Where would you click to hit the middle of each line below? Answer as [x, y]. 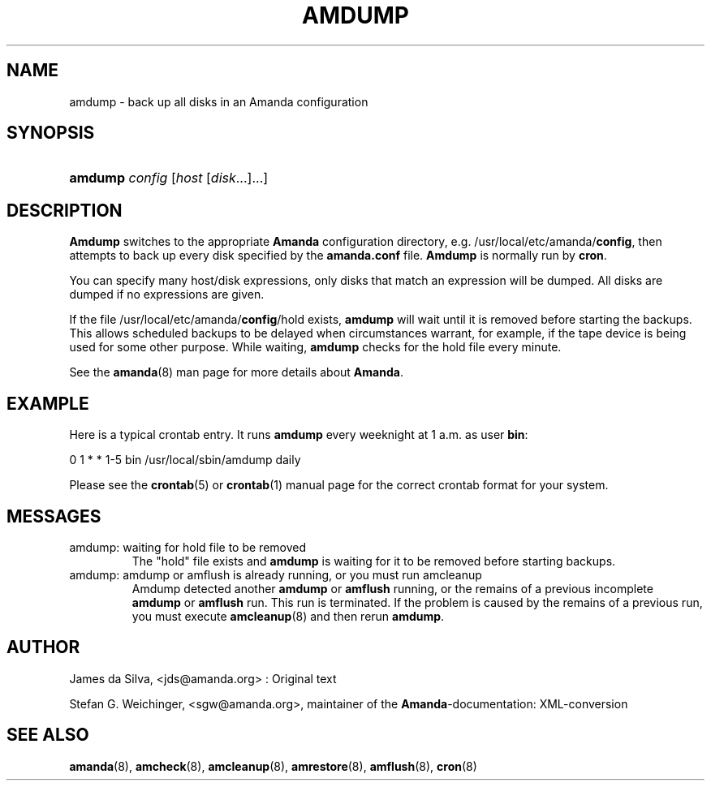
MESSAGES [54, 516]
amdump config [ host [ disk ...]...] [169, 178]
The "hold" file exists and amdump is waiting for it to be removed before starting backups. [374, 561]
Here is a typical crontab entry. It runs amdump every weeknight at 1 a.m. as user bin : [299, 435]
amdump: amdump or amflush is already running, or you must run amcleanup [276, 574]
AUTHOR [43, 647]
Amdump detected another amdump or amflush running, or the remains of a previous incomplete [392, 588]
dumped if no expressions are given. [167, 295]
